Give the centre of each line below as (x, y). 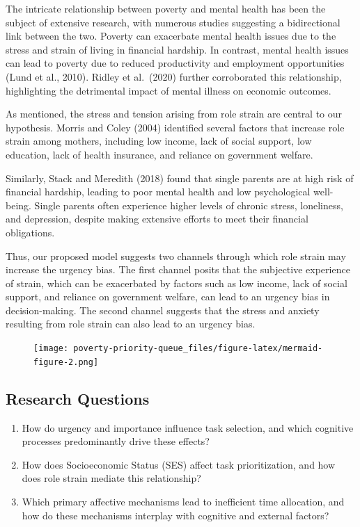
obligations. (30, 232)
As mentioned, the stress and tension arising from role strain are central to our (174, 114)
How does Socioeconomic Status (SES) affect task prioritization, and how (179, 464)
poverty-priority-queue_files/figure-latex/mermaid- (198, 349)
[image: (51, 349)
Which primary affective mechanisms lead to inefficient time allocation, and (183, 501)
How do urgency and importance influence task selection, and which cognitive (188, 427)
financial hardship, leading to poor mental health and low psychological (158, 192)
